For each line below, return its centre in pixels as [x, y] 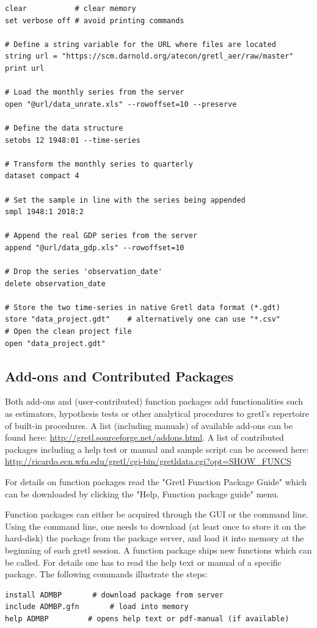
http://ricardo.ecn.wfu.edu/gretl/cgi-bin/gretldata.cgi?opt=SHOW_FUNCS [148, 461]
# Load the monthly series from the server [95, 92]
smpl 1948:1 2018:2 [44, 212]
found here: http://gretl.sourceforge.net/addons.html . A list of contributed [144, 437]
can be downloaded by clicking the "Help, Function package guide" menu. [142, 493]
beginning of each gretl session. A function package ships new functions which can [158, 550]
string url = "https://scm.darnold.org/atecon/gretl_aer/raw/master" [149, 56]
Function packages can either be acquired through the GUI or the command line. [157, 514]
